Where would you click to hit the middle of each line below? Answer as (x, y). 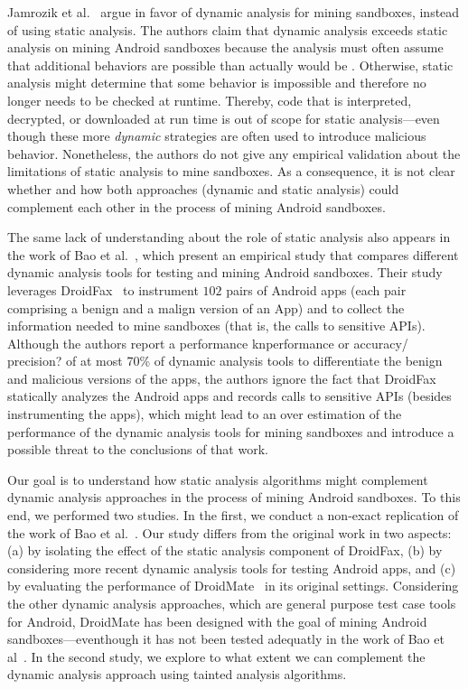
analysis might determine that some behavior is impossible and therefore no (217, 83)
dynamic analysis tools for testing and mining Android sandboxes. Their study (225, 272)
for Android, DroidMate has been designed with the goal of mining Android (217, 621)
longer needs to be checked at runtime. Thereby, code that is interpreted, (210, 100)
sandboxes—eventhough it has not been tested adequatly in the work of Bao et (226, 639)
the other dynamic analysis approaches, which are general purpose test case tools (232, 603)
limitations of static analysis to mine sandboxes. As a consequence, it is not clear (231, 171)
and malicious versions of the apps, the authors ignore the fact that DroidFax (222, 378)
